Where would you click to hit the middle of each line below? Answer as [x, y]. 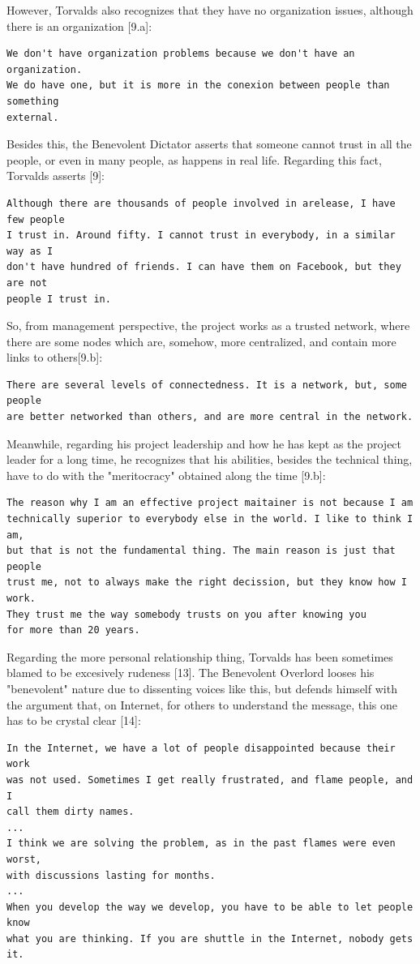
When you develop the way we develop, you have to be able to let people [210, 907]
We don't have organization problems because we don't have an [181, 54]
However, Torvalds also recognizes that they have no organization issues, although [210, 10]
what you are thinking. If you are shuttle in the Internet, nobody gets [210, 938]
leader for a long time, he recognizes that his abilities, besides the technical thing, [210, 459]
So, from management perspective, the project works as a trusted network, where [208, 326]
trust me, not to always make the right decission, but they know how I [207, 583]
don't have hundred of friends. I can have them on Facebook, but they [204, 267]
